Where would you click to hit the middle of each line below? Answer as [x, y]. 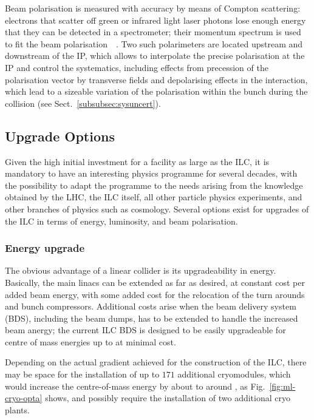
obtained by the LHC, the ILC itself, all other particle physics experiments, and [154, 197]
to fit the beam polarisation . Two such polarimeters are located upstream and [154, 43]
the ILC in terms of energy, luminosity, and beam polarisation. [121, 221]
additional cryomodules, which [234, 374]
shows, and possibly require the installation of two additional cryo [168, 398]
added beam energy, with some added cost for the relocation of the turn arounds [155, 294]
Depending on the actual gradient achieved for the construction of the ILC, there [156, 362]
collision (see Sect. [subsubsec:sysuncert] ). [83, 103]
